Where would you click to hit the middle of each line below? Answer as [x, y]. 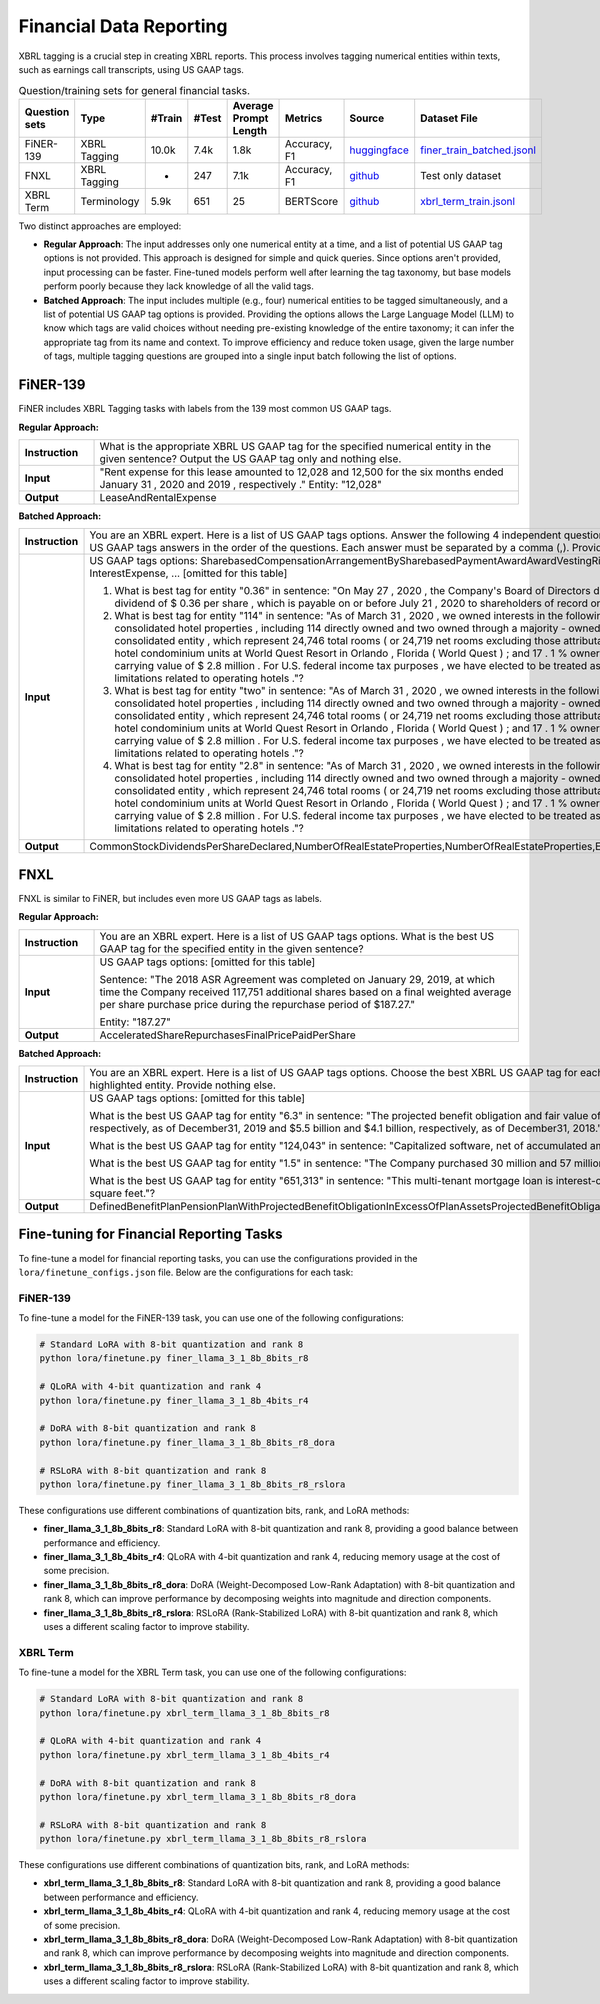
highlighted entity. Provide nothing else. [183, 1085]
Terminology [110, 201]
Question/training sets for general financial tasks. [134, 90]
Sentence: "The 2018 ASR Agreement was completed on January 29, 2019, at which [297, 979]
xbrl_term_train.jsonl [467, 201]
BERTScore [311, 201]
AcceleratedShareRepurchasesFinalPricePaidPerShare [228, 1035]
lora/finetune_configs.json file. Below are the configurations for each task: [186, 1272]
